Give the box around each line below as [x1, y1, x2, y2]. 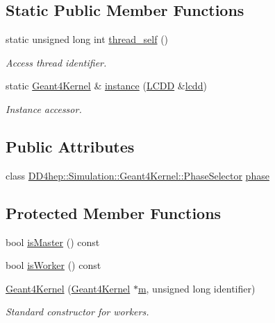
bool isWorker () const [6, 258, 101, 272]
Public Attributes [6, 135, 135, 157]
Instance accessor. [6, 101, 82, 116]
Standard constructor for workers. [6, 304, 149, 319]
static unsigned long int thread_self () [6, 32, 169, 46]
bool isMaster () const [6, 234, 100, 249]
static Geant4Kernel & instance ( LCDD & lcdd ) [6, 78, 207, 93]
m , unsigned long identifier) [137, 281, 256, 295]
